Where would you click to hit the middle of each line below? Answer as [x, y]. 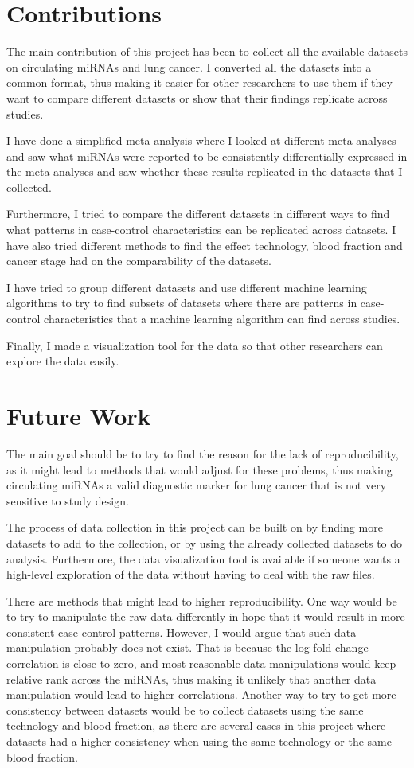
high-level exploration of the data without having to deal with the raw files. [191, 574]
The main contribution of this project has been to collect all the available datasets [207, 51]
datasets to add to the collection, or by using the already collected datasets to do [205, 542]
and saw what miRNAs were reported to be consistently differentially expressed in [207, 156]
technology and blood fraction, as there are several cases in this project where [196, 725]
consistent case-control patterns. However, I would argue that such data [182, 632]
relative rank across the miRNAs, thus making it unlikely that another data [191, 678]
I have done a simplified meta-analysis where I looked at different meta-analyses [201, 140]
